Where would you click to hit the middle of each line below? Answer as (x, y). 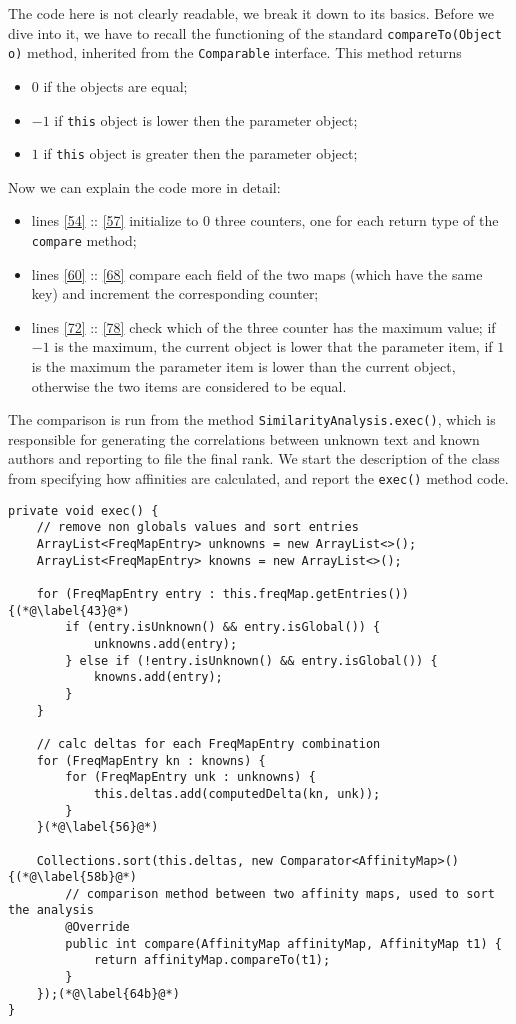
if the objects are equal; (115, 85)
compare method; (84, 240)
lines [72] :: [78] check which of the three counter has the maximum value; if (263, 326)
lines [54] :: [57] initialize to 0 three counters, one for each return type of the (265, 220)
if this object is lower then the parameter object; (206, 119)
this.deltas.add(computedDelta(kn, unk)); (237, 793)
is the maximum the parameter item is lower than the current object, (243, 366)
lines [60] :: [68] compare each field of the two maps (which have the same (257, 273)
